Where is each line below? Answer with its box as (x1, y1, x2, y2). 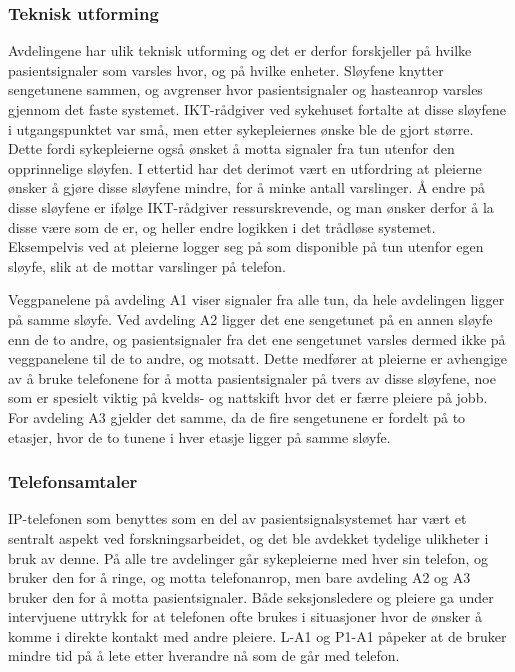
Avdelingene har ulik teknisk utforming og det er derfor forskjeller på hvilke (8, 40, 472, 61)
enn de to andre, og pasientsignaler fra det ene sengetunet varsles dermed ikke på (8, 328, 506, 349)
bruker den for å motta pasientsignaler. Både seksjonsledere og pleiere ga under (8, 586, 494, 607)
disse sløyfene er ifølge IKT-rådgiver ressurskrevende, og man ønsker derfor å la (8, 196, 494, 217)
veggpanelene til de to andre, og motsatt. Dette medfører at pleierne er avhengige (8, 348, 507, 369)
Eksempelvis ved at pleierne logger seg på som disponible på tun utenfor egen (8, 236, 484, 257)
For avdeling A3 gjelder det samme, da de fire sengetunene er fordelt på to (8, 406, 466, 427)
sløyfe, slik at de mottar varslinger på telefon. (8, 255, 287, 276)
